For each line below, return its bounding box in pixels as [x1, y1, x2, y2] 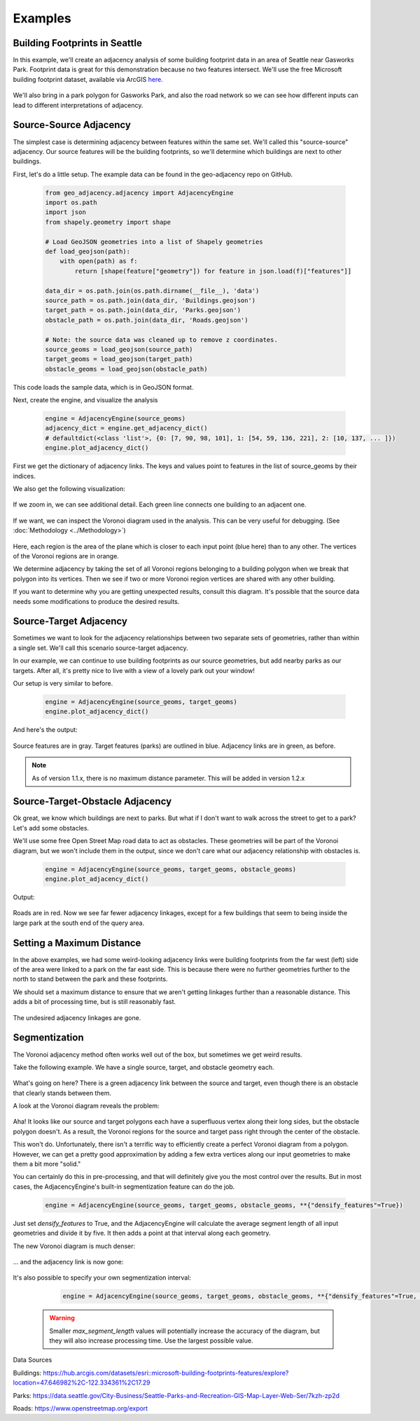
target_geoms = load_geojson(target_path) [45, 355, 193, 363]
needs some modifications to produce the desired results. [13, 597, 180, 605]
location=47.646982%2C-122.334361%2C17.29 [13, 1378, 150, 1387]
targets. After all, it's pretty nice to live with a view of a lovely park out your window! [13, 666, 255, 674]
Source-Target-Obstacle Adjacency [13, 796, 172, 807]
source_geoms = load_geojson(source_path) [45, 345, 193, 353]
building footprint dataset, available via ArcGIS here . [13, 75, 164, 83]
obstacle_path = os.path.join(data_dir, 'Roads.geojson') [45, 316, 248, 324]
